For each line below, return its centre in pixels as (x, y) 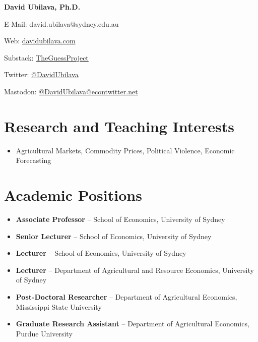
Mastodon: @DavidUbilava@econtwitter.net (71, 91)
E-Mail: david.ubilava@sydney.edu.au (61, 23)
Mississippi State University (59, 306)
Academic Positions (73, 195)
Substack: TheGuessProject (46, 57)
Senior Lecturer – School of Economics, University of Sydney (114, 236)
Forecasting (34, 160)
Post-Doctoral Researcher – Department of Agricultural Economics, (126, 296)
